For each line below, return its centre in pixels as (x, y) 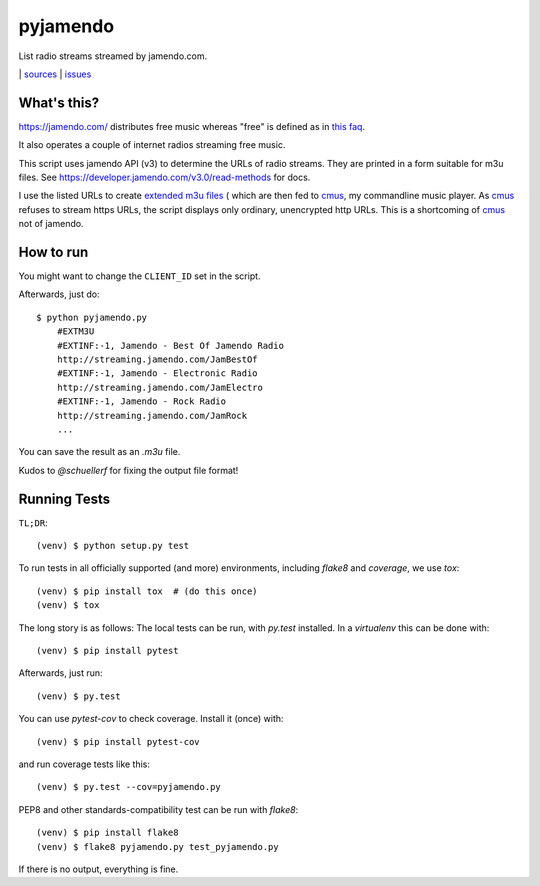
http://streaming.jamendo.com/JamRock (152, 415)
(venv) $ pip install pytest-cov (118, 741)
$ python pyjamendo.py (92, 317)
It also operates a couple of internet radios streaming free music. (152, 145)
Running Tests (64, 498)
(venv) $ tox (68, 605)
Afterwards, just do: (59, 294)
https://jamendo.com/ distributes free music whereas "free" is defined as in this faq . (191, 126)
